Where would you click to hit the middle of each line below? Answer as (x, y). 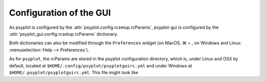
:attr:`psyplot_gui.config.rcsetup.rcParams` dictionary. (64, 34)
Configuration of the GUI (60, 13)
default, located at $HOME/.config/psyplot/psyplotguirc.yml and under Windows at (101, 65)
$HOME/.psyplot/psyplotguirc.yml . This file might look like (74, 72)
